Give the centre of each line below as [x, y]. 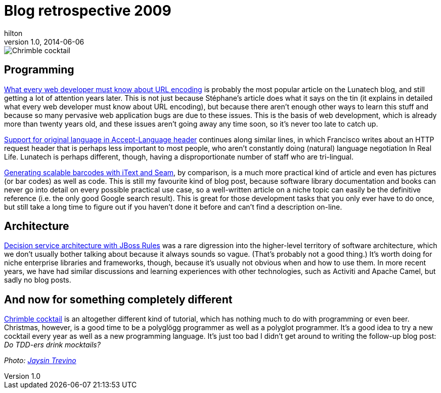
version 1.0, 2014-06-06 [44, 42]
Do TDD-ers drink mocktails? [52, 345]
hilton [13, 33]
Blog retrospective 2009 [88, 11]
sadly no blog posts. [38, 280]
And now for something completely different [118, 299]
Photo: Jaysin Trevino [40, 361]
